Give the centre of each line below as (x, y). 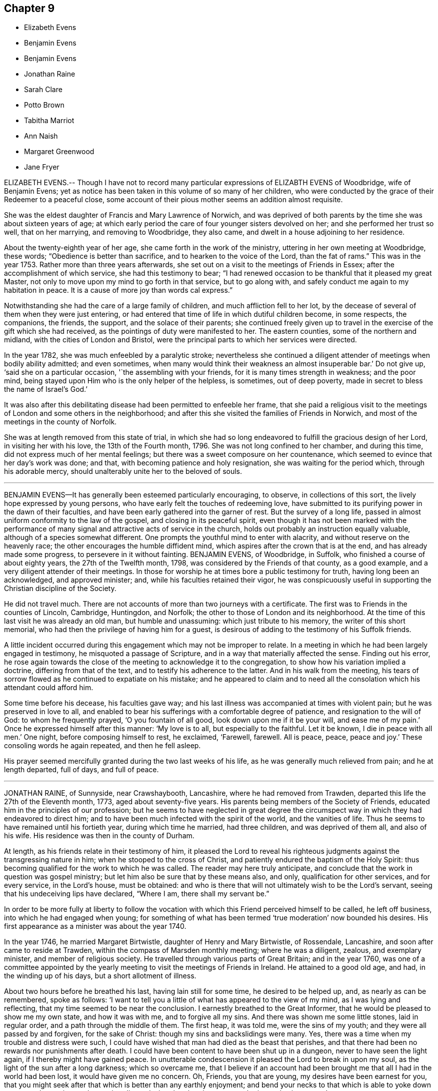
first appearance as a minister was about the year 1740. (95, 926)
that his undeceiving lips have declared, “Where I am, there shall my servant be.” (137, 894)
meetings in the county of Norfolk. (60, 422)
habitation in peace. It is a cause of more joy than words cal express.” (118, 290)
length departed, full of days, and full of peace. (81, 770)
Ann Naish (41, 136)
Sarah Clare (43, 90)
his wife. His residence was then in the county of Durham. (99, 836)
